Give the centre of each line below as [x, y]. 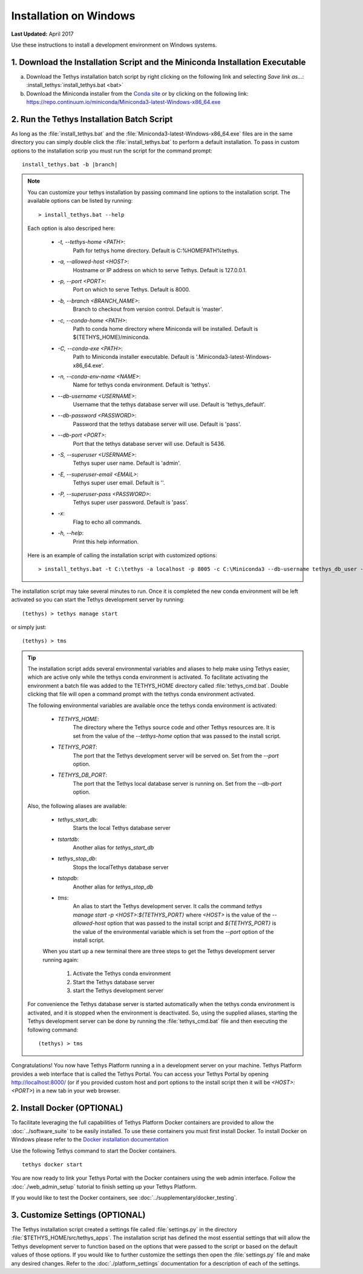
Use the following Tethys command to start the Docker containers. [94, 1151]
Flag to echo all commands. [107, 522]
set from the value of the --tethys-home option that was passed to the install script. [177, 736]
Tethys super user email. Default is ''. [119, 483]
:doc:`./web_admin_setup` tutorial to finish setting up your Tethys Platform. [104, 1186]
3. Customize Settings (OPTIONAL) [78, 1215]
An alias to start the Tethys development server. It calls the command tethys [168, 906]
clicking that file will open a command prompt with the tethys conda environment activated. [141, 694]
